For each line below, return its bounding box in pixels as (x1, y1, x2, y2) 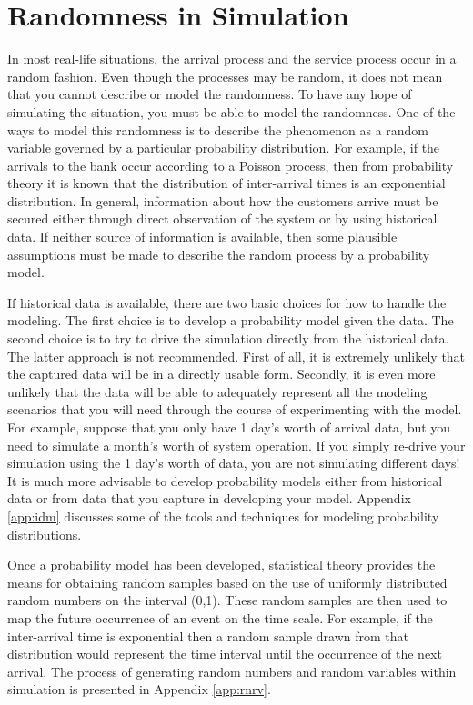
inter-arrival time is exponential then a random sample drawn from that (7, 626, 409, 645)
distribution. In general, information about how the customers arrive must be (7, 191, 438, 210)
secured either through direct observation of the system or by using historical (7, 209, 438, 228)
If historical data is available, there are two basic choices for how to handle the (7, 293, 447, 312)
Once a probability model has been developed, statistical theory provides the (7, 555, 436, 574)
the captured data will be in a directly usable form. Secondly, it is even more (7, 364, 436, 383)
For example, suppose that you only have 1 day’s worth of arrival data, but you (7, 418, 451, 436)
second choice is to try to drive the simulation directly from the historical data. (7, 329, 449, 348)
